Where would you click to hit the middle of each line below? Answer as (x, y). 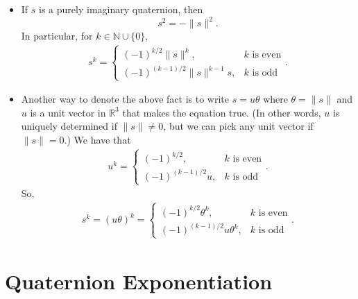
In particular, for (57, 36)
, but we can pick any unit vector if (238, 126)
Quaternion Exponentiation (139, 281)
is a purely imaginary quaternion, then (121, 9)
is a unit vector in (68, 112)
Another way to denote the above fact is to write (125, 99)
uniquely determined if (69, 126)
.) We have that (97, 140)
